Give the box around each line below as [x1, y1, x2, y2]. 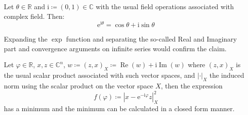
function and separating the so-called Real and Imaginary [66, 34, 237, 44]
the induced [209, 70, 245, 80]
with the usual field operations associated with [95, 1, 234, 11]
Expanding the [4, 34, 48, 44]
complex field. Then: [4, 11, 64, 21]
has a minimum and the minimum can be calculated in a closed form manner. [4, 103, 235, 113]
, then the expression [161, 81, 223, 91]
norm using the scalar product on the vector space [4, 81, 153, 91]
